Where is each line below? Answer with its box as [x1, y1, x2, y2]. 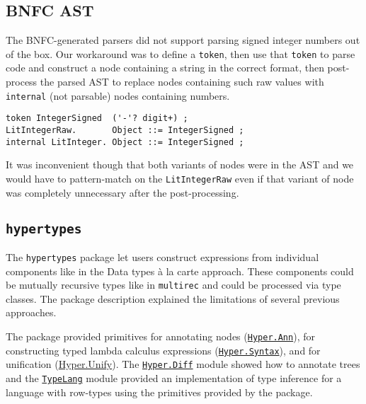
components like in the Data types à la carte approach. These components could [6, 263, 354, 278]
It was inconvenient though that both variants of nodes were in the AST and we [6, 157, 354, 172]
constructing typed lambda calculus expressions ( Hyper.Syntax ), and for [6, 342, 321, 357]
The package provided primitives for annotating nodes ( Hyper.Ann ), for [6, 328, 315, 343]
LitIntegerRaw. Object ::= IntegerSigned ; [6, 125, 244, 135]
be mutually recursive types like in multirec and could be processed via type [6, 277, 341, 292]
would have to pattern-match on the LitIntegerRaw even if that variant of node [6, 171, 354, 185]
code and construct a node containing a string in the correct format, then [6, 60, 324, 75]
